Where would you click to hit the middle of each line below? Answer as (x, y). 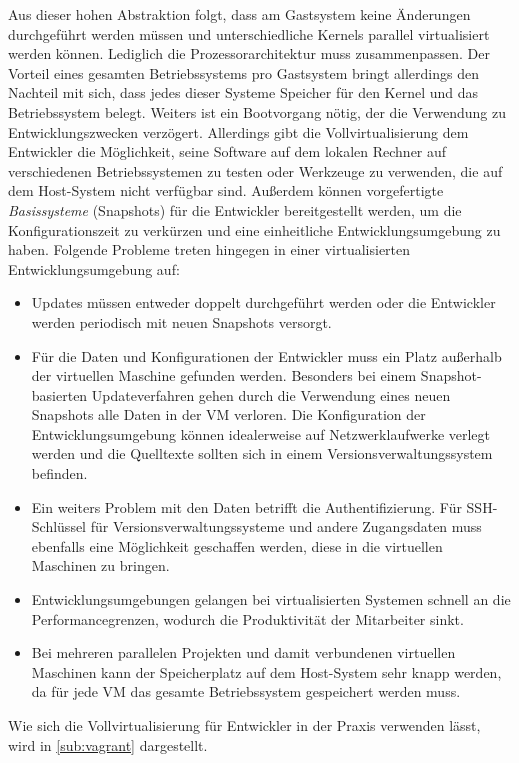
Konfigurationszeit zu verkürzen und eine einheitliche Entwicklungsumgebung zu (254, 229)
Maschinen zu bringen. (100, 565)
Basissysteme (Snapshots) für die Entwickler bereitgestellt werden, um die (235, 209)
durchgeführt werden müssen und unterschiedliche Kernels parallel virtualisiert (249, 33)
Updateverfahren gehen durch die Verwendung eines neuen (271, 394)
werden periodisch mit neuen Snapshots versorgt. (181, 321)
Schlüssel (59, 526)
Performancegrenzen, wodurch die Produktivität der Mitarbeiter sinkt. (247, 618)
